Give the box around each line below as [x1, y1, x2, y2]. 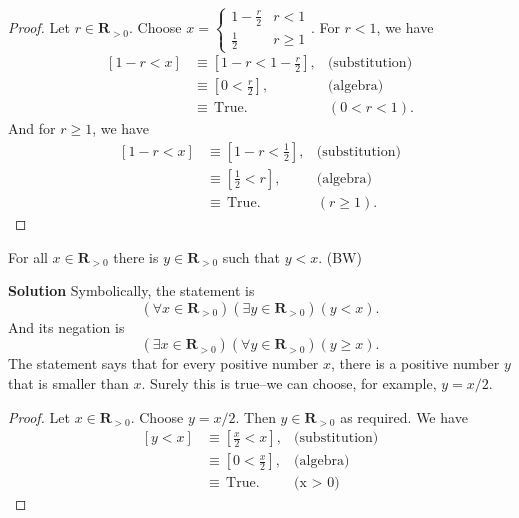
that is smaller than [8, 373, 129, 393]
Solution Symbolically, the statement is [8, 280, 255, 301]
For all [8, 246, 48, 267]
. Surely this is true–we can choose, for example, [141, 373, 437, 393]
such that [222, 246, 280, 267]
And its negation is [8, 316, 125, 337]
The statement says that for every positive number [8, 353, 319, 374]
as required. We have [340, 406, 468, 427]
